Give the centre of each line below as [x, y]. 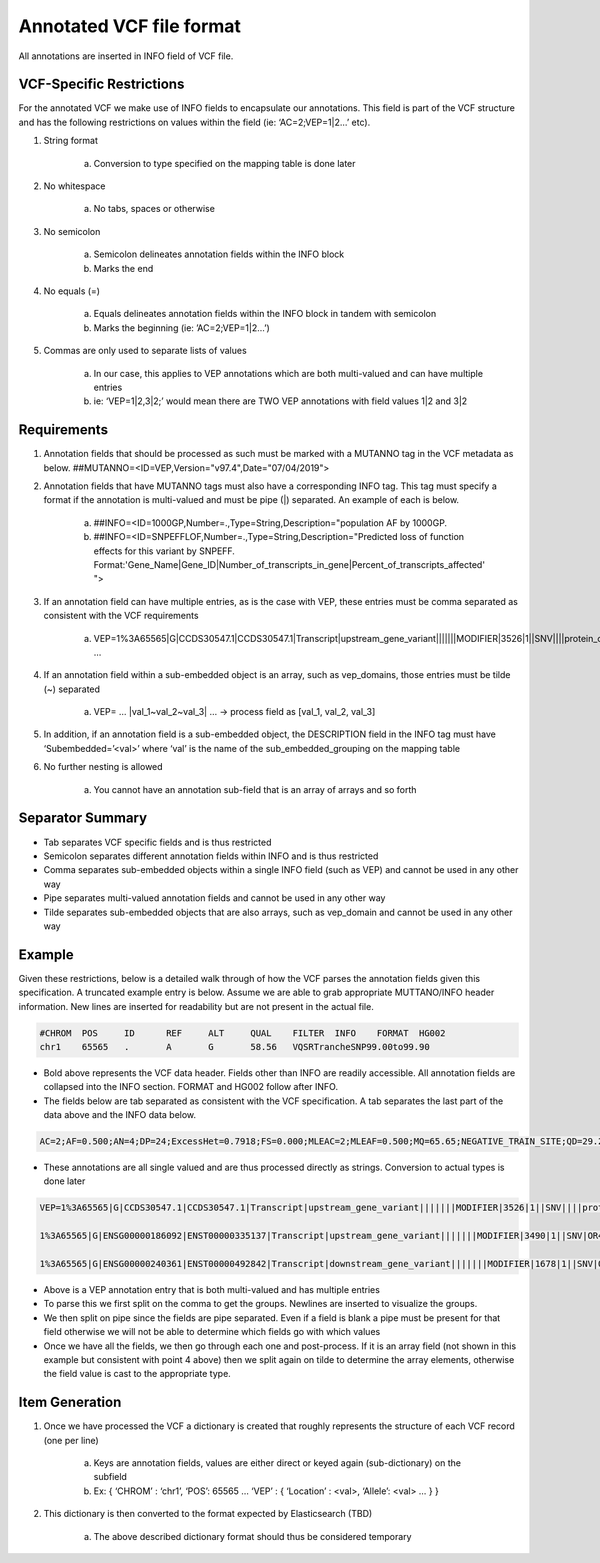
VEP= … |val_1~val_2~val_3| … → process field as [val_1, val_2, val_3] [234, 712]
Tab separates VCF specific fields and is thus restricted [157, 842]
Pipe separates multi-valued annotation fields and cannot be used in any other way [214, 898]
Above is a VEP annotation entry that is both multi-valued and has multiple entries [211, 1289]
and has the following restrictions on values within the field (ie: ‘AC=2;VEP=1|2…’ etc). [194, 122]
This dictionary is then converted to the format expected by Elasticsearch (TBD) [208, 1514]
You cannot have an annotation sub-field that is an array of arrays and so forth [255, 789]
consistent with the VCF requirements [121, 616]
